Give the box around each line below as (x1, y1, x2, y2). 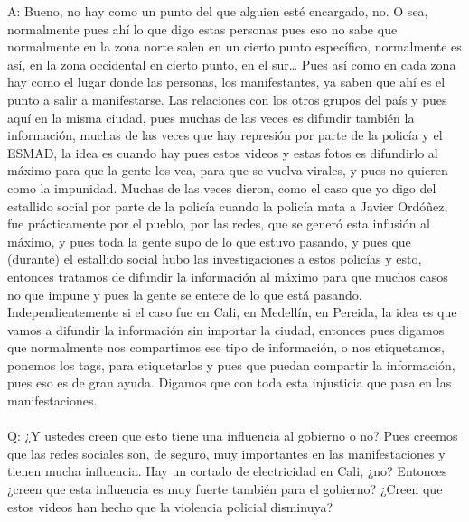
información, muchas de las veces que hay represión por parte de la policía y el (7, 126, 443, 144)
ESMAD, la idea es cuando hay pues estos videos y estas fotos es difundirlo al (7, 143, 438, 162)
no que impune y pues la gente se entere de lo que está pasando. (7, 284, 362, 303)
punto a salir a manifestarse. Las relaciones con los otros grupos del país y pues (7, 89, 447, 108)
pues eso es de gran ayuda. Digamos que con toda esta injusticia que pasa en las (7, 373, 452, 392)
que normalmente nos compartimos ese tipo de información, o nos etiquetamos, (7, 338, 445, 357)
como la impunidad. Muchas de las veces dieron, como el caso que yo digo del (7, 178, 436, 197)
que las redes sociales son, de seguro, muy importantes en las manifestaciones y (7, 443, 446, 462)
